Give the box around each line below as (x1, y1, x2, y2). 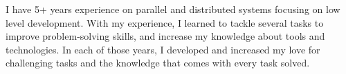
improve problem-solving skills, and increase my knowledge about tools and (6, 29, 325, 43)
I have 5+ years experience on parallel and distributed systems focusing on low (6, 2, 340, 16)
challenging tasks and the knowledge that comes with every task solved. (6, 56, 310, 70)
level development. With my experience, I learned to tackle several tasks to (6, 15, 324, 29)
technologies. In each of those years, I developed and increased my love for (6, 42, 320, 56)
